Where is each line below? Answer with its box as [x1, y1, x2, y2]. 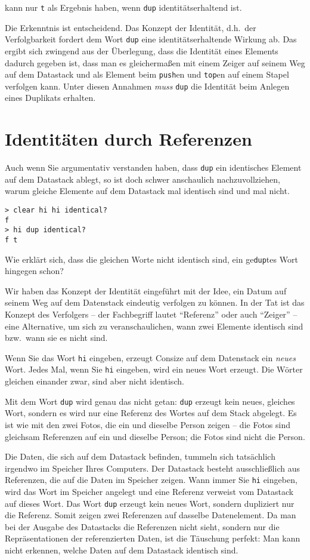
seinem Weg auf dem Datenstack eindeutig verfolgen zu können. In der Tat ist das [5, 296, 305, 309]
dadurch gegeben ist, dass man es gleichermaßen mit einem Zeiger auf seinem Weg [5, 56, 305, 69]
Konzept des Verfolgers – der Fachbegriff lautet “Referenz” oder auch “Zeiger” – [5, 308, 297, 321]
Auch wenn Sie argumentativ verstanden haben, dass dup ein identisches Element [5, 161, 302, 174]
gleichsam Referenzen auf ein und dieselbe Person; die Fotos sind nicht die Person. [5, 430, 305, 442]
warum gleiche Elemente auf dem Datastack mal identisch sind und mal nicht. [5, 184, 290, 197]
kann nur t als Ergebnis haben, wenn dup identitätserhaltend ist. [5, 1, 242, 13]
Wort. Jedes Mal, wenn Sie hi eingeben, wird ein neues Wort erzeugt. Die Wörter [5, 363, 303, 376]
